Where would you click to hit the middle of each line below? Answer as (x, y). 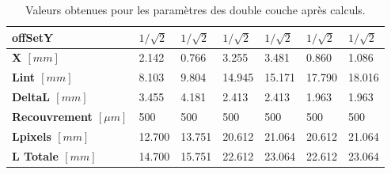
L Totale (35, 155)
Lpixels (32, 136)
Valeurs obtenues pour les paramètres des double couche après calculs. (195, 9)
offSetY (33, 37)
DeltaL (31, 97)
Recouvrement (52, 116)
